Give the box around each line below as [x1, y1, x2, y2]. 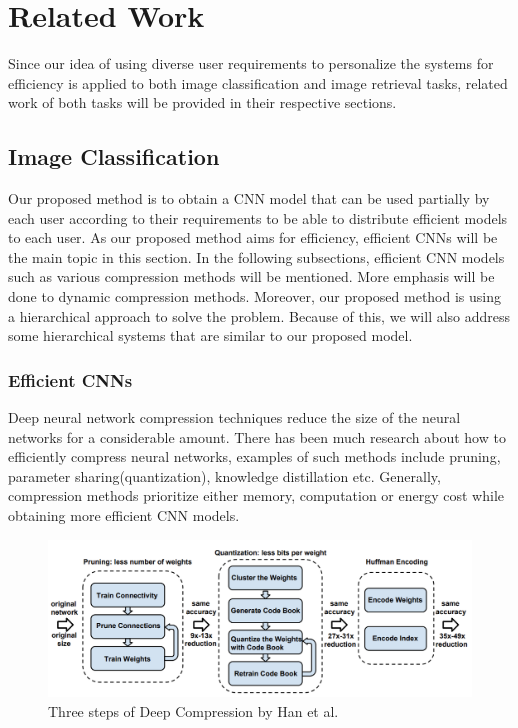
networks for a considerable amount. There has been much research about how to [8, 426, 506, 447]
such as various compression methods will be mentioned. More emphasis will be [8, 266, 495, 287]
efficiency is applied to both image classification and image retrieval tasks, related [8, 72, 508, 93]
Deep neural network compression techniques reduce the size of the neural [8, 407, 461, 428]
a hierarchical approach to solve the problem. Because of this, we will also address [8, 305, 511, 326]
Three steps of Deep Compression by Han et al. [48, 700, 339, 721]
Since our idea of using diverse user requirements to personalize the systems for [8, 53, 494, 74]
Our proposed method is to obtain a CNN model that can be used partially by [8, 188, 490, 209]
